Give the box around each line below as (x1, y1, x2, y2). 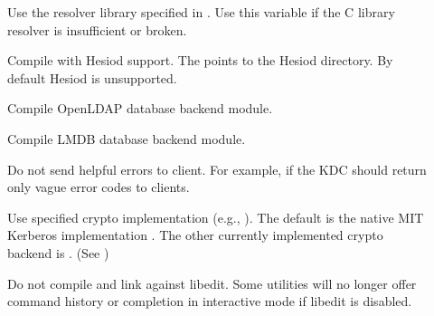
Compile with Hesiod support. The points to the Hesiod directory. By (7, 51, 393, 70)
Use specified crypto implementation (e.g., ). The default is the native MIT (7, 207, 424, 226)
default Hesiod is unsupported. (7, 68, 177, 87)
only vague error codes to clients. (7, 177, 190, 196)
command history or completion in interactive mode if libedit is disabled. (7, 292, 412, 311)
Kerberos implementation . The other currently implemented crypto (7, 225, 383, 244)
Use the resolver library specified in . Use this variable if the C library (7, 3, 395, 21)
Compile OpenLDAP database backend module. (7, 99, 273, 118)
